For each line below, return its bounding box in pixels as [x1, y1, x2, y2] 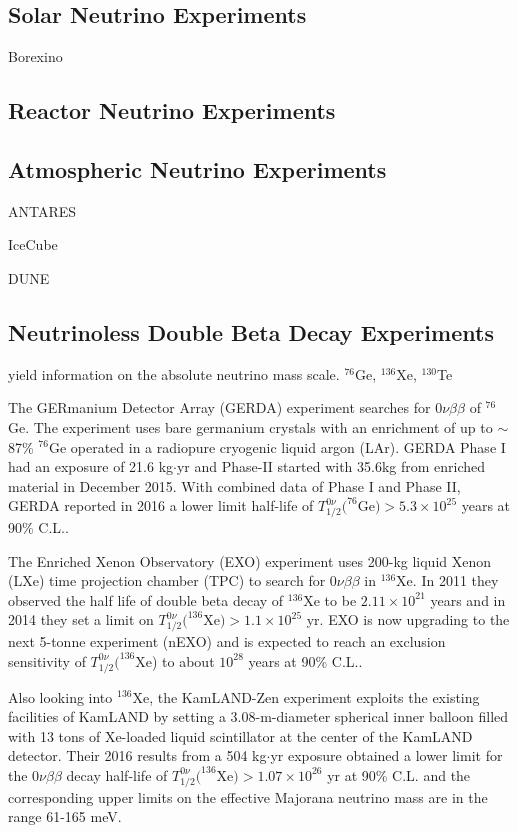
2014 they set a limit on [8, 609, 154, 630]
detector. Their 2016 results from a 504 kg [8, 745, 267, 766]
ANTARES [8, 200, 77, 221]
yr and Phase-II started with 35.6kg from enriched [176, 456, 486, 477]
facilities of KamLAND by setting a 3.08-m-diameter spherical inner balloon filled [8, 706, 509, 727]
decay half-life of [66, 764, 168, 785]
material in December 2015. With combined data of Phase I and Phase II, [8, 475, 461, 496]
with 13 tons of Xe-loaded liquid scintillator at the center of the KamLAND [8, 725, 473, 746]
